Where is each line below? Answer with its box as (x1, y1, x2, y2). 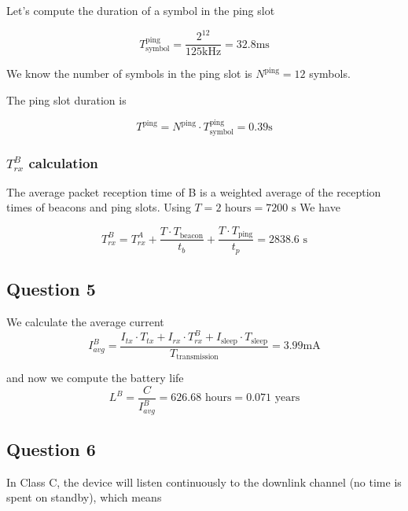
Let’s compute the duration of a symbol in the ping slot (6, 2, 275, 18)
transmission (176, 353, 219, 362)
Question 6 (6, 437, 96, 461)
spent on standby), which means (6, 489, 162, 505)
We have (300, 199, 340, 215)
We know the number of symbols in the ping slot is (6, 65, 252, 82)
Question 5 (6, 277, 96, 301)
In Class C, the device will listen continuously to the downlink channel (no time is (6, 473, 402, 490)
